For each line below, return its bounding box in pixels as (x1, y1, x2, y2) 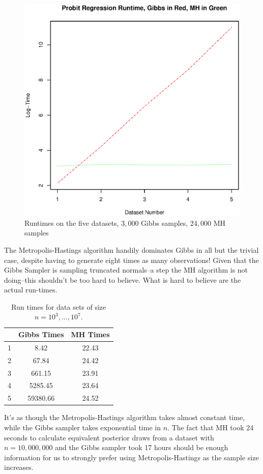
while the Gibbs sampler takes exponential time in (4, 422, 161, 432)
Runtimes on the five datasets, (24, 217, 119, 228)
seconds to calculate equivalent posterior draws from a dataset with (4, 432, 214, 442)
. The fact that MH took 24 (167, 422, 254, 432)
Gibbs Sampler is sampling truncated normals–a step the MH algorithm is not (4, 264, 248, 275)
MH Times (71, 329, 110, 340)
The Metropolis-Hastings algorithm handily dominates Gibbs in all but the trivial (4, 244, 259, 255)
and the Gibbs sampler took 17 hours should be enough (55, 442, 228, 453)
